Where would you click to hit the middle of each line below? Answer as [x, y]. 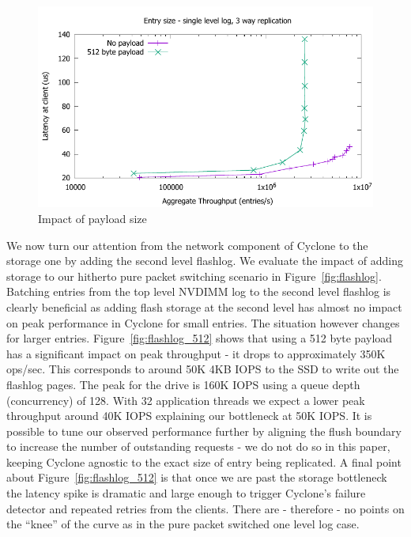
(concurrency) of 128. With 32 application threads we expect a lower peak [186, 400]
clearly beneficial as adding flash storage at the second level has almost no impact [204, 306]
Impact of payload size [92, 218]
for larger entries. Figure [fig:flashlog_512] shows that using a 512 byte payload [200, 338]
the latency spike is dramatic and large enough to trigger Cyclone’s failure [186, 493]
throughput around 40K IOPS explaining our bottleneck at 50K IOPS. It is [189, 416]
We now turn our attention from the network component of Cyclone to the [187, 245]
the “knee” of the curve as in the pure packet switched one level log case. [183, 524]
